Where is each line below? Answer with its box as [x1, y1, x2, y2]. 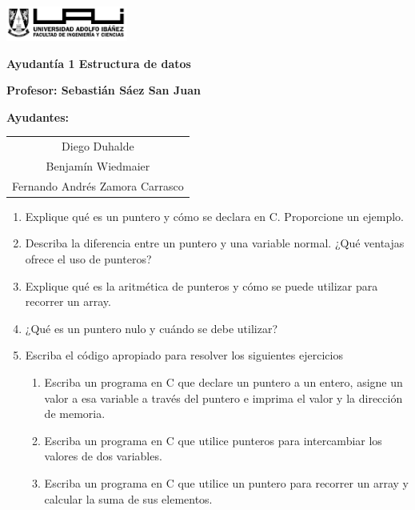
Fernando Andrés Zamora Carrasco [12, 177, 184, 194]
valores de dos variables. [44, 448, 162, 464]
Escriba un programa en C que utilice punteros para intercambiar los [44, 432, 382, 448]
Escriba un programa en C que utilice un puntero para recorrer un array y [44, 475, 409, 492]
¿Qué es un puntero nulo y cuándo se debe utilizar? [25, 319, 278, 336]
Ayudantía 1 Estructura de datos [6, 54, 191, 71]
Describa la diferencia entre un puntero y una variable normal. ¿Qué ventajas [25, 235, 405, 251]
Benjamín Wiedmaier [46, 157, 150, 174]
